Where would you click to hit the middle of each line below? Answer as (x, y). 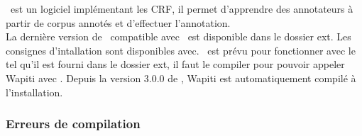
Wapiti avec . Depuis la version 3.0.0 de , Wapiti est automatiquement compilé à (181, 78)
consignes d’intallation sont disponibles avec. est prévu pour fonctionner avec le (181, 50)
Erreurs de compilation (73, 124)
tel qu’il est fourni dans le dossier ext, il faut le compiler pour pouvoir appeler (175, 64)
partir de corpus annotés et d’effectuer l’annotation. (118, 22)
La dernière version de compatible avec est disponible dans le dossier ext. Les (179, 36)
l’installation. (34, 92)
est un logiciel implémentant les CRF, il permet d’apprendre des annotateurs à (182, 8)
